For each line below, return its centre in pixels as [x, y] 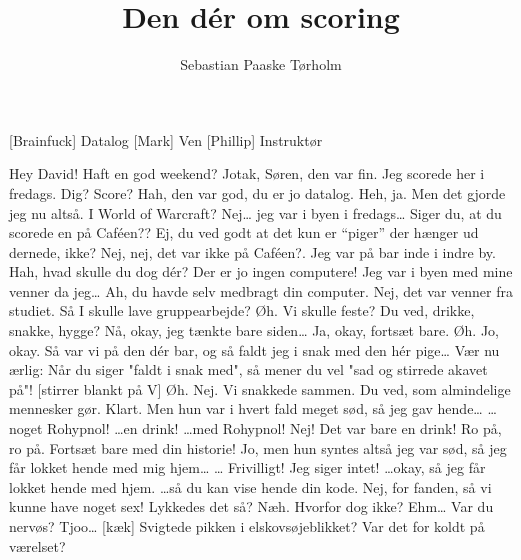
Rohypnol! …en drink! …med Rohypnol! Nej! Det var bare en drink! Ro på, [274, 428]
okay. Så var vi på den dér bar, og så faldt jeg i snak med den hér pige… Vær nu [254, 349]
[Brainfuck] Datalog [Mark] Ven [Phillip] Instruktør [166, 139]
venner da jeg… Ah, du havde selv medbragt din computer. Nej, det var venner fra [261, 290]
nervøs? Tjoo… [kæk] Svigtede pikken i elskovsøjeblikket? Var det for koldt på [247, 526]
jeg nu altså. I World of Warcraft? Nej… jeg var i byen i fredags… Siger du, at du [255, 212]
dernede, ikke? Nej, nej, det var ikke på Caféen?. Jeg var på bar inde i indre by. [252, 251]
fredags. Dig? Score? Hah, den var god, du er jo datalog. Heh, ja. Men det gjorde [257, 192]
